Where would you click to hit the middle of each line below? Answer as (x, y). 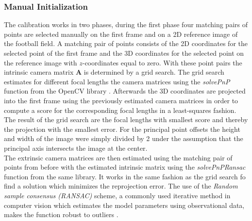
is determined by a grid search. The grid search (154, 72)
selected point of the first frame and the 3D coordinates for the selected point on (124, 53)
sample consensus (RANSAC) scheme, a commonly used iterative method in (117, 195)
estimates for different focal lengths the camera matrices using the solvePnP (117, 81)
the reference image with (41, 62)
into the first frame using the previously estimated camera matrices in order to (121, 100)
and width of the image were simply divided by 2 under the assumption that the (124, 138)
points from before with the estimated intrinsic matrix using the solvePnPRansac (125, 167)
